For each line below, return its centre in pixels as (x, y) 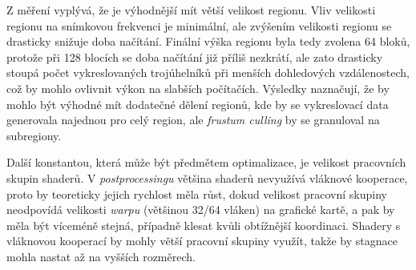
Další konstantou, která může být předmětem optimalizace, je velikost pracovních (206, 162)
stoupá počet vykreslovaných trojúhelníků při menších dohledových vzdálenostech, (208, 73)
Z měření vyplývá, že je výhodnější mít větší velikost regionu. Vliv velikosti (191, 10)
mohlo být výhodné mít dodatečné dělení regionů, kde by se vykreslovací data (198, 104)
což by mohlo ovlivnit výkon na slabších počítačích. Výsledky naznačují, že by (198, 88)
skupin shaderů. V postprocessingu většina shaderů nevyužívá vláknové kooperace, (207, 177)
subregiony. (34, 135)
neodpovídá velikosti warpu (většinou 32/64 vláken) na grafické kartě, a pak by (201, 210)
